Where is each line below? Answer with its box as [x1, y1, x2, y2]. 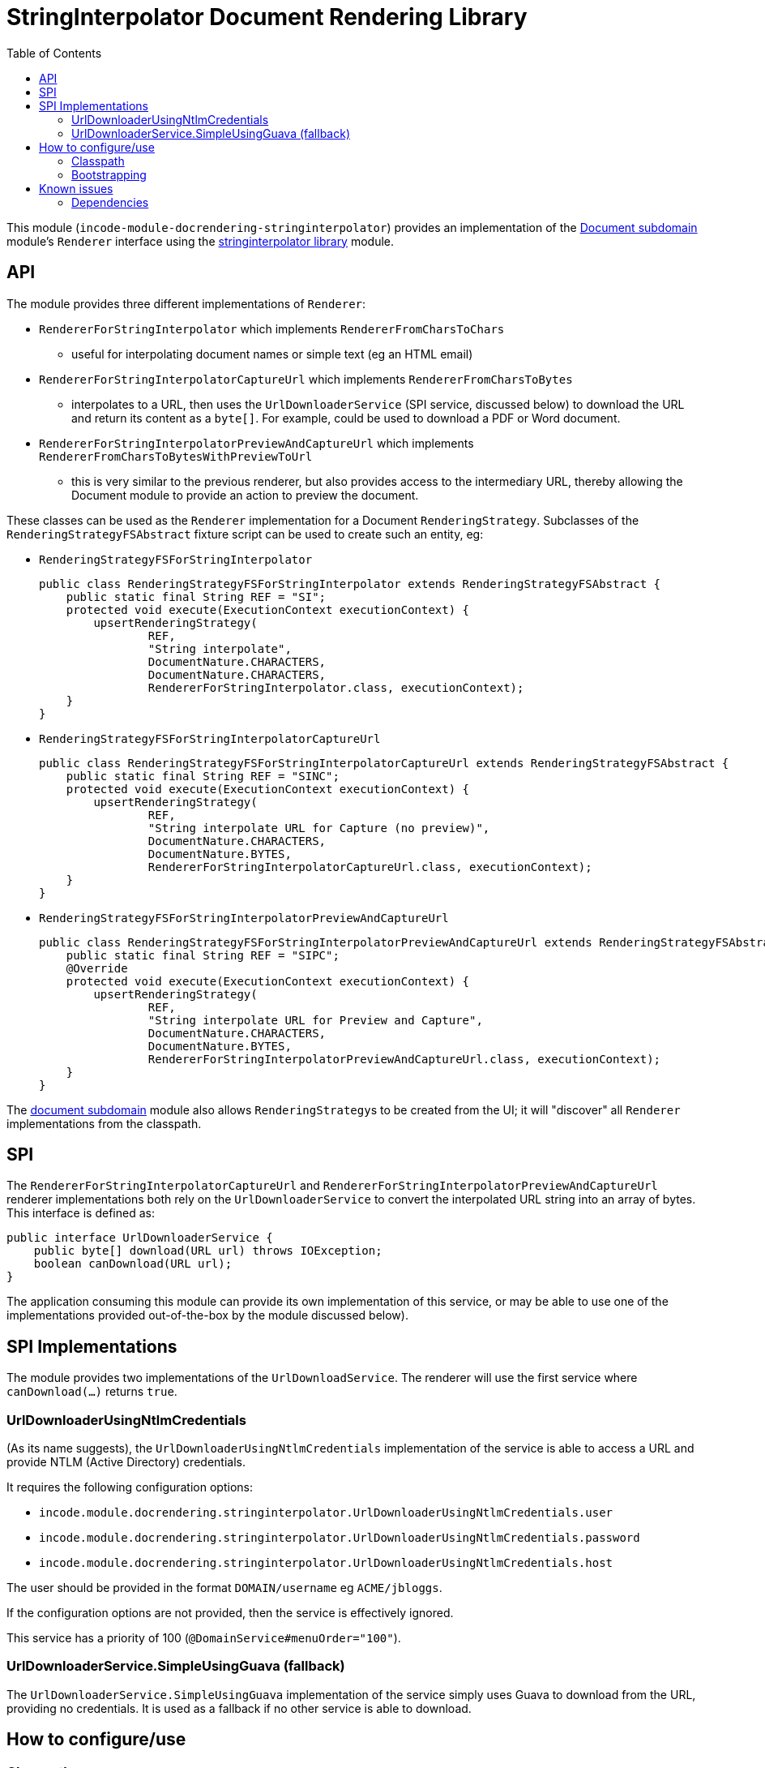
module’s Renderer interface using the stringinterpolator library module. [6, 234, 395, 248]
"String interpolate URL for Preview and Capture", [147, 1013, 483, 1027]
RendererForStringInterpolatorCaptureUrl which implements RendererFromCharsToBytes [39, 371, 573, 386]
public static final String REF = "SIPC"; [66, 948, 340, 962]
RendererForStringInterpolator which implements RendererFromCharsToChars [39, 321, 505, 336]
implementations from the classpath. [6, 1116, 202, 1131]
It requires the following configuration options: [6, 1480, 253, 1495]
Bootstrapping [71, 167, 147, 182]
